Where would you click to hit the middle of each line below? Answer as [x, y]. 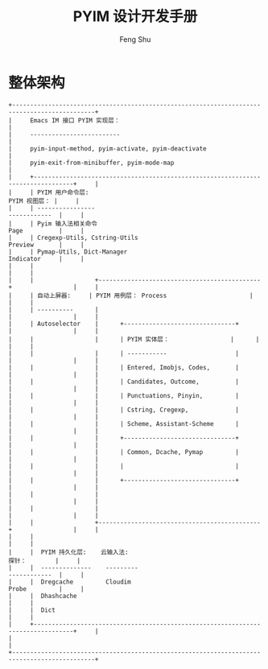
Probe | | [46, 588]
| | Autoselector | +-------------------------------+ [124, 324]
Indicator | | [46, 258]
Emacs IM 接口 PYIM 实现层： [75, 120]
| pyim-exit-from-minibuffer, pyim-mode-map [91, 163]
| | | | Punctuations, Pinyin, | [124, 395]
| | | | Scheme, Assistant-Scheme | [124, 423]
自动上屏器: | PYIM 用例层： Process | [145, 295]
